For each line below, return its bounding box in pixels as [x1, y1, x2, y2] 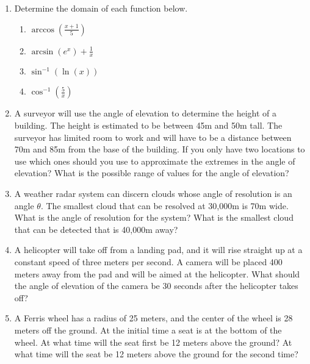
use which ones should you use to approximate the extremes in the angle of [14, 154, 295, 167]
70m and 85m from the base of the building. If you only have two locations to [14, 143, 305, 155]
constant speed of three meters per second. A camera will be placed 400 [14, 255, 283, 268]
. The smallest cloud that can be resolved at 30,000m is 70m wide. [40, 199, 289, 212]
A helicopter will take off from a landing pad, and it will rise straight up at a [14, 243, 303, 256]
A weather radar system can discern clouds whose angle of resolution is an [14, 187, 292, 199]
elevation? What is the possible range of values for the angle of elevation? [14, 166, 289, 179]
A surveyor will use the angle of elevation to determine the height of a [14, 107, 276, 120]
